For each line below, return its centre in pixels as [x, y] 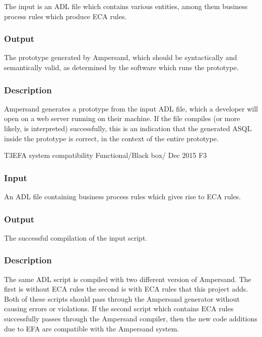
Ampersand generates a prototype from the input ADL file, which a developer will [131, 108]
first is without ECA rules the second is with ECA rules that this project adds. [126, 289]
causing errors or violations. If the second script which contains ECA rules [119, 308]
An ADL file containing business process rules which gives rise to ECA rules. [123, 196]
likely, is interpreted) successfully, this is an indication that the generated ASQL [128, 128]
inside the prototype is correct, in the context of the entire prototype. [111, 138]
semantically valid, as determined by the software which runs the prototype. [121, 67]
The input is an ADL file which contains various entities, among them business [126, 6]
